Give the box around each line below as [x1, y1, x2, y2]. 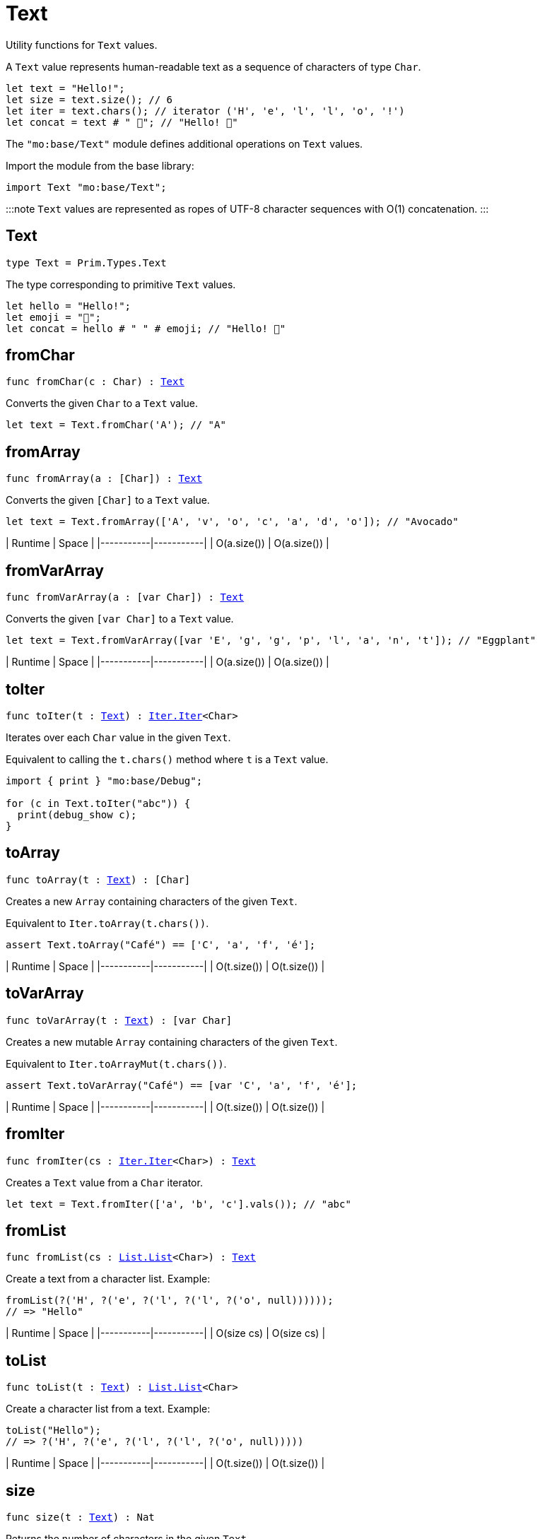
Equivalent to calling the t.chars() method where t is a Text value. [6, 753, 329, 765]
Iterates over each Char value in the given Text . [6, 731, 231, 743]
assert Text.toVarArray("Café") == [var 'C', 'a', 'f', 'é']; [6, 1079, 358, 1091]
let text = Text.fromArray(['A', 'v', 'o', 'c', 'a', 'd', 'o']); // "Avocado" [6, 516, 459, 528]
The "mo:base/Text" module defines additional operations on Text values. [6, 137, 363, 150]
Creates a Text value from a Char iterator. [6, 1176, 203, 1189]
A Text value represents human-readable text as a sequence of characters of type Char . [6, 60, 421, 73]
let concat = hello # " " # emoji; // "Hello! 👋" [6, 322, 286, 334]
